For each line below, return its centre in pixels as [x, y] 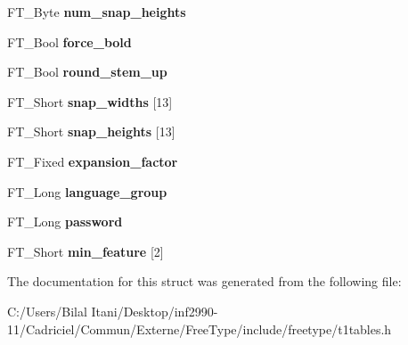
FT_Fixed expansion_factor [93, 161]
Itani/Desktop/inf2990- [155, 311]
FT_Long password [65, 222]
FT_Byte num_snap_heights [97, 12]
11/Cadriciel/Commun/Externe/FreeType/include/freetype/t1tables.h [200, 329]
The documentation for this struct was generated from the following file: [204, 281]
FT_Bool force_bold [69, 41]
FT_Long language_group [87, 191]
